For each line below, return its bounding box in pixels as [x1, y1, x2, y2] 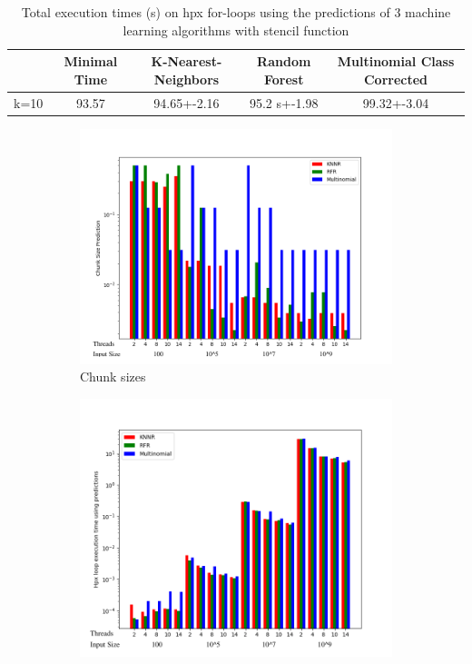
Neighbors [153, 69, 220, 88]
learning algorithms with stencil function [123, 20, 349, 39]
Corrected [363, 69, 428, 88]
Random [257, 52, 311, 71]
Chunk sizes [80, 367, 146, 386]
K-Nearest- [151, 52, 222, 71]
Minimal [64, 52, 118, 71]
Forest [263, 69, 304, 88]
